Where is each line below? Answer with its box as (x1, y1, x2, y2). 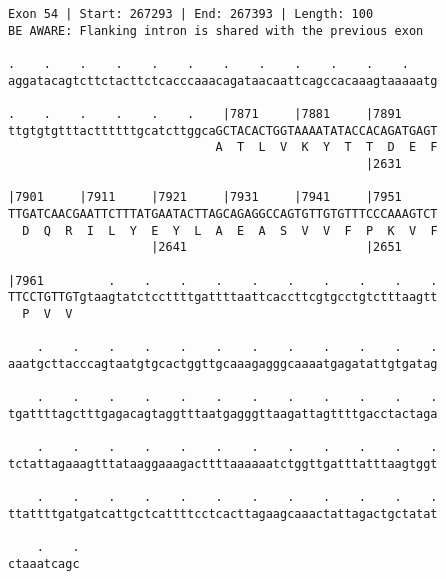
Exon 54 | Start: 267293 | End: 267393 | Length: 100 (8, 7, 374, 21)
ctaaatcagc (8, 556, 80, 571)
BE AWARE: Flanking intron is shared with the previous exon (8, 23, 424, 38)
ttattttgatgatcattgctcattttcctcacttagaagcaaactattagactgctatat (8, 506, 438, 521)
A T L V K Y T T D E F (215, 140, 438, 155)
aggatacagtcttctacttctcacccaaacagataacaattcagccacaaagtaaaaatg (8, 73, 438, 88)
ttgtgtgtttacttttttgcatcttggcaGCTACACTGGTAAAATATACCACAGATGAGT (8, 123, 438, 138)
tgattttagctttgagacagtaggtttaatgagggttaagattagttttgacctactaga (8, 406, 438, 421)
